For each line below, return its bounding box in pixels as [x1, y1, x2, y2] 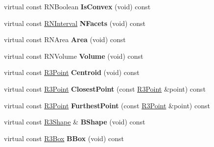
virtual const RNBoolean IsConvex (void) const [4, 1, 151, 11]
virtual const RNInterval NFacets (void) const [4, 18, 145, 28]
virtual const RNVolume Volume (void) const [4, 50, 143, 61]
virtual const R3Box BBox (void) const [4, 133, 124, 143]
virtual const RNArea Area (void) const [4, 34, 126, 45]
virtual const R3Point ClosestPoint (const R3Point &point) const [4, 83, 206, 94]
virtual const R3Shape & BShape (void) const [4, 117, 145, 127]
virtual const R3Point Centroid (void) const [4, 67, 140, 77]
